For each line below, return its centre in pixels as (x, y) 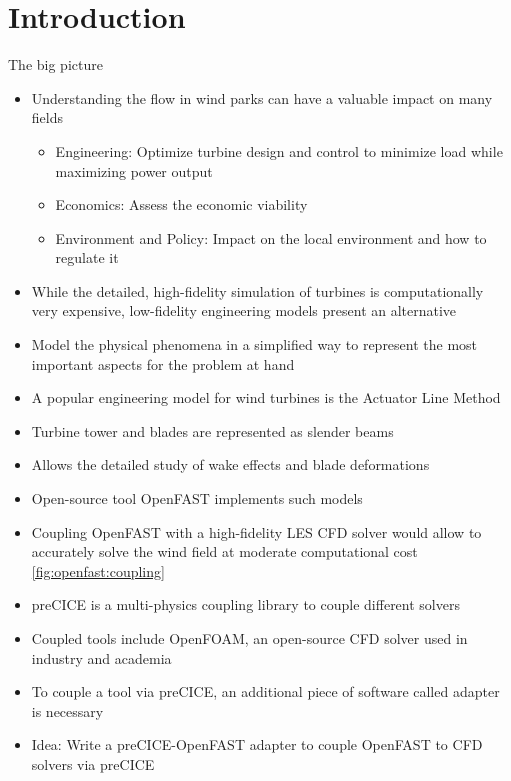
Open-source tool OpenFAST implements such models (197, 498)
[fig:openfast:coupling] (98, 570)
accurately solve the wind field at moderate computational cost (224, 551)
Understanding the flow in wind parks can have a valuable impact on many (262, 97)
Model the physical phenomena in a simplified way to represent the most (254, 344)
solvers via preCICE (93, 763)
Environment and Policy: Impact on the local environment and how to (271, 237)
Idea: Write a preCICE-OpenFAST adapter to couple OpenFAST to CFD (257, 744)
